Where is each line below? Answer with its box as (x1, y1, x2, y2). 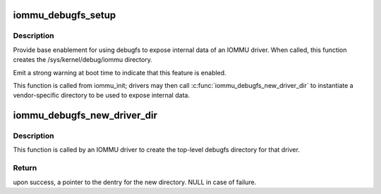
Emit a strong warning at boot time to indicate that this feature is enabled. (13, 68, 226, 77)
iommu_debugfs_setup (13, 9, 116, 21)
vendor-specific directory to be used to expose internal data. (13, 91, 190, 100)
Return (13, 163, 37, 173)
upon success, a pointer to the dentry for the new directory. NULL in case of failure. (13, 178, 257, 186)
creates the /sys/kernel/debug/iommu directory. (13, 56, 153, 64)
